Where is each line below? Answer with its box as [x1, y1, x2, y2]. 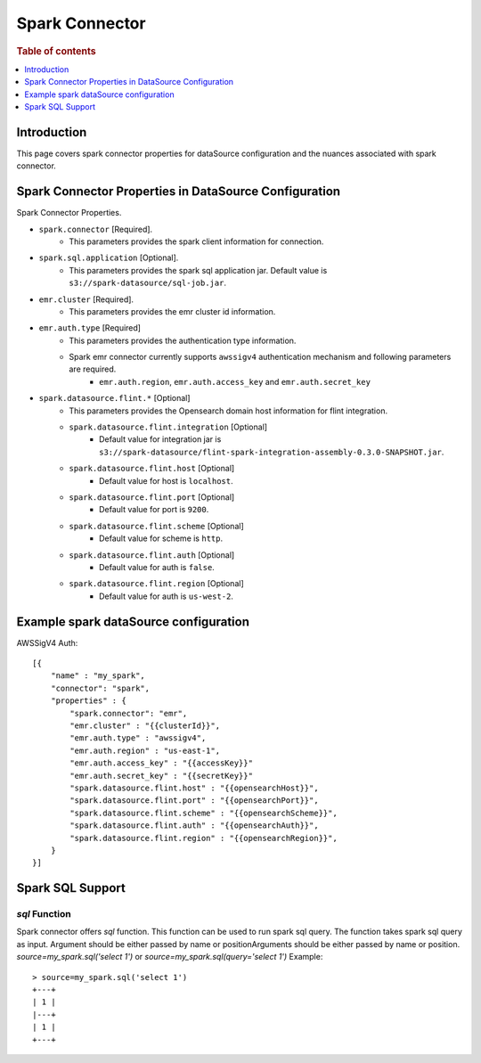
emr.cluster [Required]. [38, 294, 134, 305]
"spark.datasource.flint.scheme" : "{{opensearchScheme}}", [69, 807, 338, 818]
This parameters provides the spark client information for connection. [69, 236, 324, 247]
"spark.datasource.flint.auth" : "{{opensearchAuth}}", [69, 821, 320, 830]
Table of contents [16, 45, 97, 57]
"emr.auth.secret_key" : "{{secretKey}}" [69, 771, 254, 781]
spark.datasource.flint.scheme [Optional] [69, 520, 244, 531]
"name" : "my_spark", [50, 671, 146, 681]
